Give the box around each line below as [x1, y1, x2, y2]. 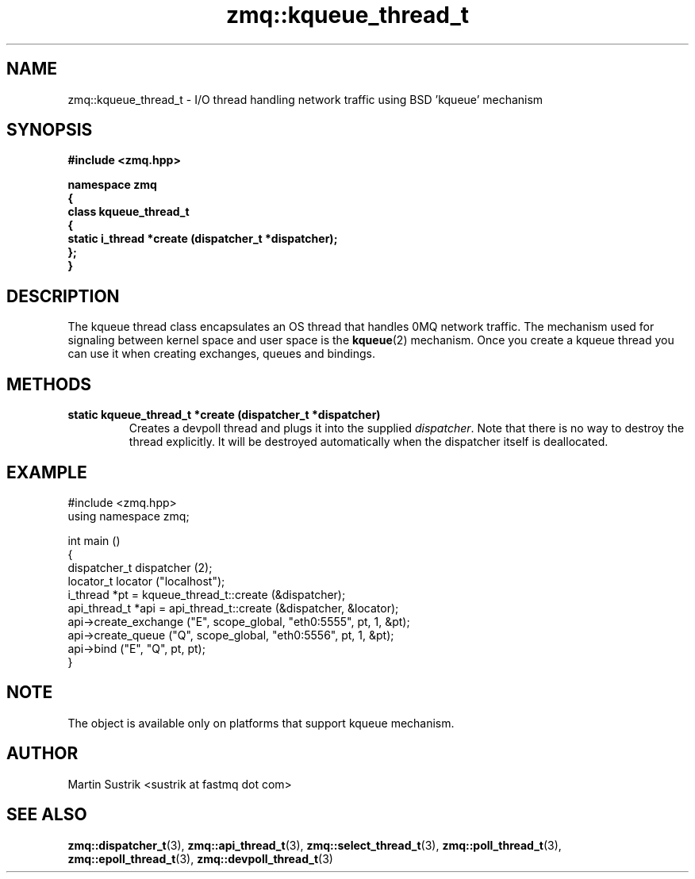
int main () [67, 533, 121, 547]
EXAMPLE [6, 462, 87, 482]
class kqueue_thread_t [67, 205, 190, 219]
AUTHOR [6, 743, 79, 764]
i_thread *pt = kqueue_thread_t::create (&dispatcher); [67, 587, 346, 601]
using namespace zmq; [67, 509, 190, 523]
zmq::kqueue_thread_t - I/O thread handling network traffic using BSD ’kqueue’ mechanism [67, 92, 543, 106]
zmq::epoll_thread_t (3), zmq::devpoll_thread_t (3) [67, 851, 333, 866]
